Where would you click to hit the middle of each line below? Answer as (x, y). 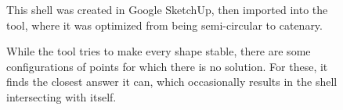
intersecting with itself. (61, 96)
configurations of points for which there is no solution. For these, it (167, 66)
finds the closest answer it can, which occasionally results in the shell (172, 82)
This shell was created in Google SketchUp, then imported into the (167, 9)
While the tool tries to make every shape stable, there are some (159, 51)
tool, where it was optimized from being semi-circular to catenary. (164, 25)
